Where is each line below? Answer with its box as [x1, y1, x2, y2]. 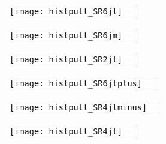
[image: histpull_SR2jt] [10, 55, 123, 64]
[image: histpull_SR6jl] [10, 7, 123, 16]
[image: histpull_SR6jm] [10, 31, 123, 40]
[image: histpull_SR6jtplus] [10, 79, 142, 88]
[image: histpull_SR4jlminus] [10, 103, 147, 112]
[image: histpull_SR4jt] [10, 127, 123, 136]
